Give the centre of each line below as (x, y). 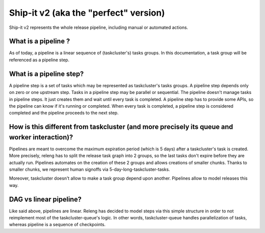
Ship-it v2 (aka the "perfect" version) (87, 13)
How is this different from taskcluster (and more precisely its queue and (121, 127)
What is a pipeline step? (46, 74)
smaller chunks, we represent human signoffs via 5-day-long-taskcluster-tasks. (90, 169)
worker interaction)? (41, 137)
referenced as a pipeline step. (39, 60)
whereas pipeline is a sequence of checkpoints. (57, 225)
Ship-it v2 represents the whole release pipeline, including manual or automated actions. (99, 27)
